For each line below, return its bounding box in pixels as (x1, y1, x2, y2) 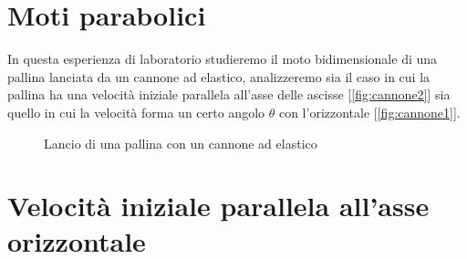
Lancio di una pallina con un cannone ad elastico (44, 133, 317, 152)
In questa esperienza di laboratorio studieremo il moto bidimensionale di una (7, 49, 438, 68)
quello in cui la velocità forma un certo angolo (7, 102, 265, 121)
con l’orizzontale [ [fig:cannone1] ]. (278, 102, 461, 121)
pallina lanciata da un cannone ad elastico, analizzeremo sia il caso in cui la (7, 67, 431, 86)
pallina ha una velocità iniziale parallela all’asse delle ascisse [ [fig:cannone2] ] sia (7, 85, 451, 104)
